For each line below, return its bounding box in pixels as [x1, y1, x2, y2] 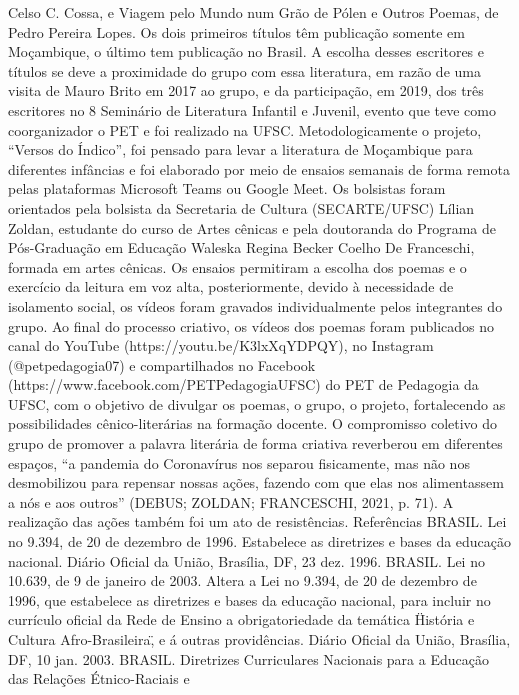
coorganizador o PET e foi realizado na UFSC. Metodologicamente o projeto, [8, 119, 482, 140]
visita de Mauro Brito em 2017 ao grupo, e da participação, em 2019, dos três [8, 80, 484, 101]
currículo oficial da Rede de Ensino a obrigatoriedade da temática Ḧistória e [8, 609, 475, 630]
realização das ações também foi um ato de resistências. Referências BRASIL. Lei [8, 511, 507, 532]
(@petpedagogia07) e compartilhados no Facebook [8, 354, 316, 375]
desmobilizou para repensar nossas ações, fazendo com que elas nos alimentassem [8, 472, 504, 493]
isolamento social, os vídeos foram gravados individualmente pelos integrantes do [8, 295, 503, 316]
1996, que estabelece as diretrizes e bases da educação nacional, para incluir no [8, 589, 491, 610]
